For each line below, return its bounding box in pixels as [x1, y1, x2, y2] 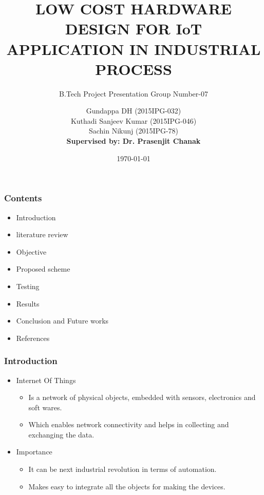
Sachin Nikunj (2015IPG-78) [88, 125, 179, 136]
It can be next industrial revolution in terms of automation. [28, 464, 217, 474]
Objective [16, 246, 47, 257]
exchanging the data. [28, 429, 95, 440]
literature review [16, 229, 68, 240]
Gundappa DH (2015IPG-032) [86, 105, 181, 116]
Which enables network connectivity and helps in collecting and [28, 419, 229, 430]
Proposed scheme [16, 263, 70, 274]
